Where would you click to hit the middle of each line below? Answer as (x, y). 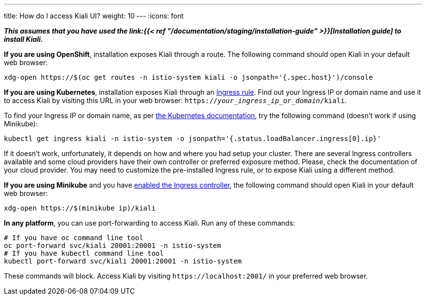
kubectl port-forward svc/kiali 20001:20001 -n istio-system (123, 261)
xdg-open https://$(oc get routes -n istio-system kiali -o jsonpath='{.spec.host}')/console (188, 77)
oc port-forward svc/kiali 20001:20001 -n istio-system (113, 246)
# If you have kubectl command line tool (84, 253)
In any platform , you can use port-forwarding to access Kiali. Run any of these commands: (150, 223)
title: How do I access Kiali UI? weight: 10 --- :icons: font (94, 16)
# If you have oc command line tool (74, 238)
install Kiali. (24, 39)
